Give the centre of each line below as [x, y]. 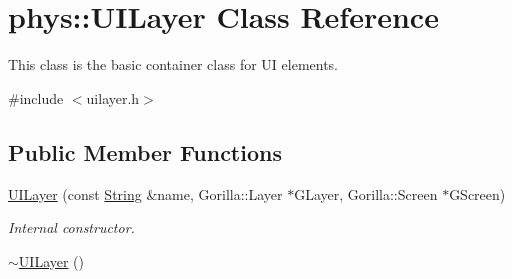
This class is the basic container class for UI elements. [173, 64]
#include [36, 97]
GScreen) [477, 193]
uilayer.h [113, 97]
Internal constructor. [71, 227]
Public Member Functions [145, 151]
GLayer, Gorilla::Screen [366, 193]
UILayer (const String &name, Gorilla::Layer [145, 193]
